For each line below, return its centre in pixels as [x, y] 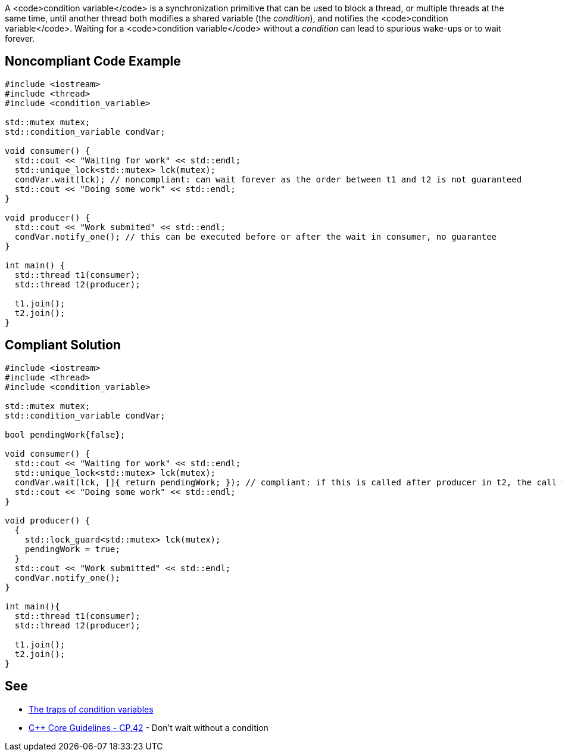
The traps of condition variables [91, 709]
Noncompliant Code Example [93, 61]
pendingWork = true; [72, 549]
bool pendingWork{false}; [65, 434]
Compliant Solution [63, 345]
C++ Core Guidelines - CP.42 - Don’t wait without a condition [149, 727]
